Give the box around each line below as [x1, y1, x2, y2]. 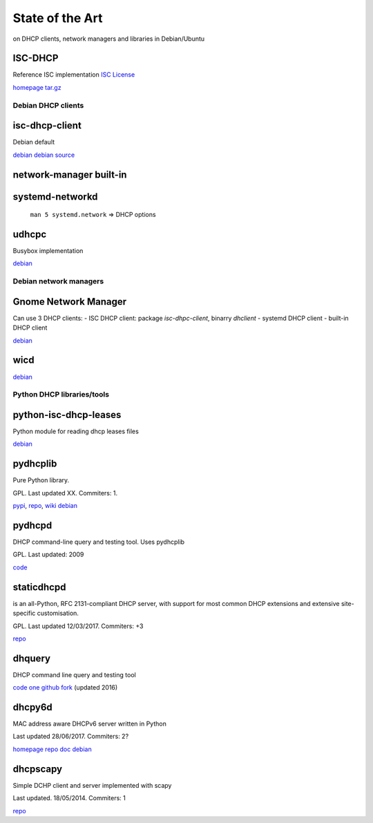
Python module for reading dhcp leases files [12, 427, 140, 435]
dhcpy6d [12, 701, 53, 713]
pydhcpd [12, 519, 52, 531]
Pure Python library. [12, 476, 70, 484]
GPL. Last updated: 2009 [12, 550, 84, 559]
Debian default [12, 138, 55, 146]
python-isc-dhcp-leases [12, 408, 122, 421]
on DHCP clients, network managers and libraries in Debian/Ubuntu [12, 35, 205, 43]
